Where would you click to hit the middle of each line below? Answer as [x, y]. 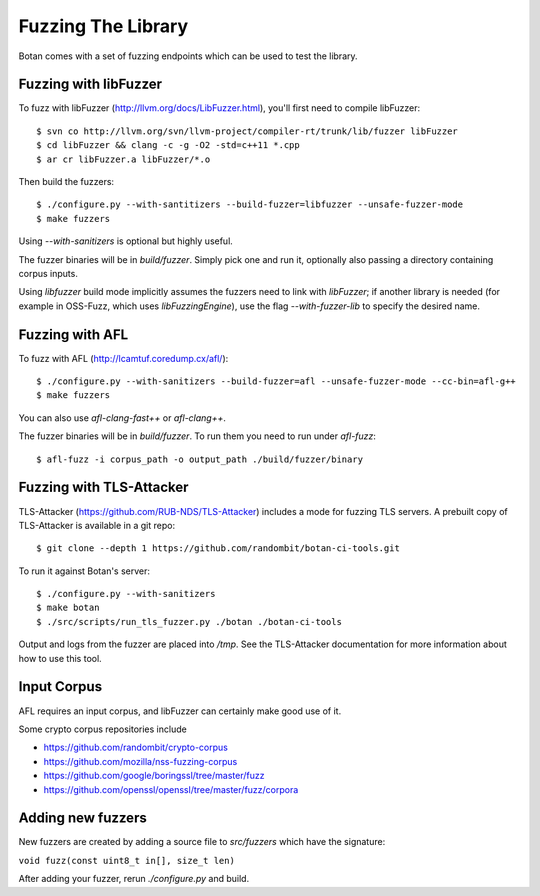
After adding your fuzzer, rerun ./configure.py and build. [134, 879]
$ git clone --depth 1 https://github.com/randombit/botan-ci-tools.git [218, 548]
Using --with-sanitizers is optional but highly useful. [126, 241]
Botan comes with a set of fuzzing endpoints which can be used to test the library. [188, 56]
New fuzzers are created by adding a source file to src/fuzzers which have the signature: [202, 842]
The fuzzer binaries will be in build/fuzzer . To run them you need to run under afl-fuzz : [197, 436]
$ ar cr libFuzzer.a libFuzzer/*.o [123, 159]
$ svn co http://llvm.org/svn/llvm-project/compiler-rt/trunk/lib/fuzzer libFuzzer [247, 131]
